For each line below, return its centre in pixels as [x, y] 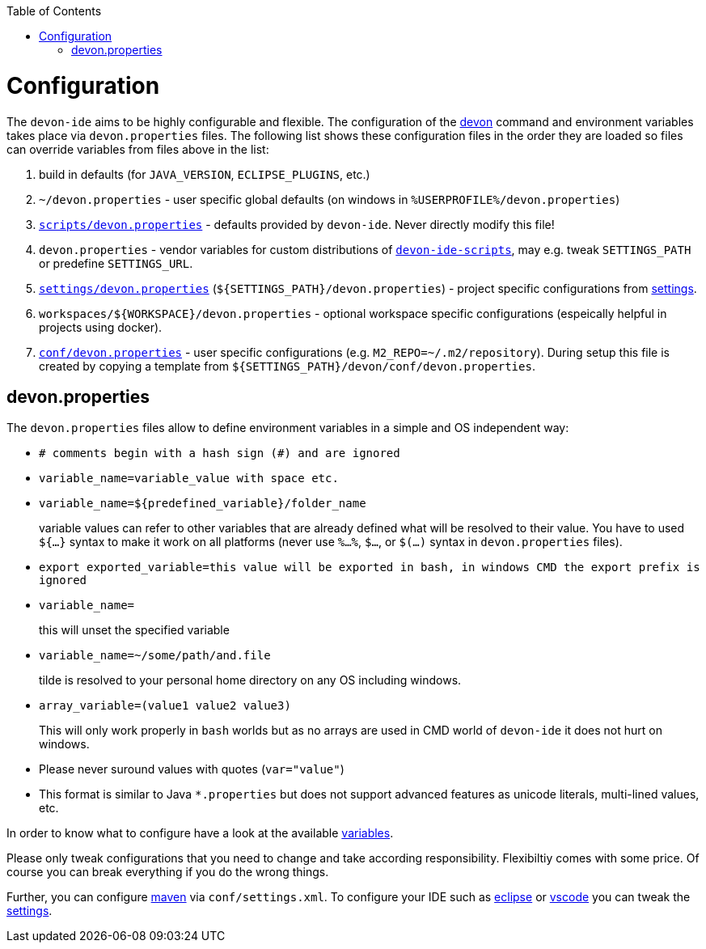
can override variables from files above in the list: [138, 149]
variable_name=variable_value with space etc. [189, 479]
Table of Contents [54, 11]
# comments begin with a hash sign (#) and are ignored [220, 453]
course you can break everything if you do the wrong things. [168, 872]
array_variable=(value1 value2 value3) [165, 706]
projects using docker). [101, 327]
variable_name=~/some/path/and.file [155, 656]
